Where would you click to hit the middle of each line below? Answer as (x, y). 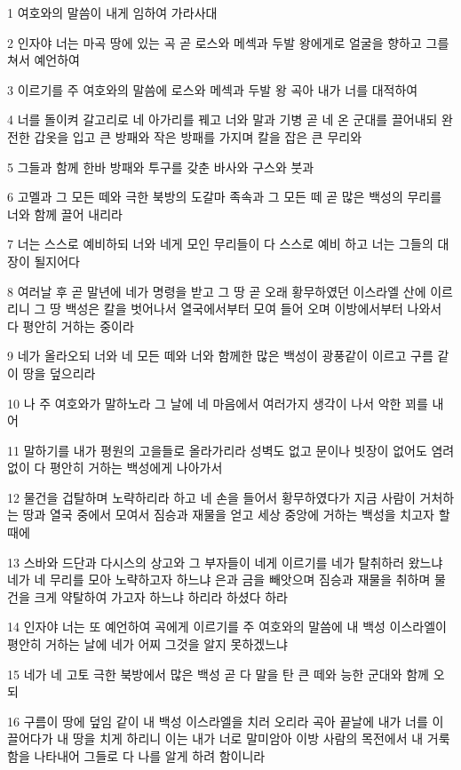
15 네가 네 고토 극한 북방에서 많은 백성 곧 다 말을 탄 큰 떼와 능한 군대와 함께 (218, 674)
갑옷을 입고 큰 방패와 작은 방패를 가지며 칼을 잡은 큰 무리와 (198, 136)
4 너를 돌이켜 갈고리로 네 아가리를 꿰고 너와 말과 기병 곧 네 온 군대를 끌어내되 (223, 119)
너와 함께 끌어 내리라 (65, 214)
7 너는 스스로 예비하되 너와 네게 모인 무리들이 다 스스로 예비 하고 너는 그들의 (220, 244)
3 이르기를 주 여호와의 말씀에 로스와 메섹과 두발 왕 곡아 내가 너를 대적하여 (213, 89)
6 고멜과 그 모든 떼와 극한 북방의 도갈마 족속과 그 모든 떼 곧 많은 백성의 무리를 (225, 197)
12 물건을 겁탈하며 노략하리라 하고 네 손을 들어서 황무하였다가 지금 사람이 (211, 497)
